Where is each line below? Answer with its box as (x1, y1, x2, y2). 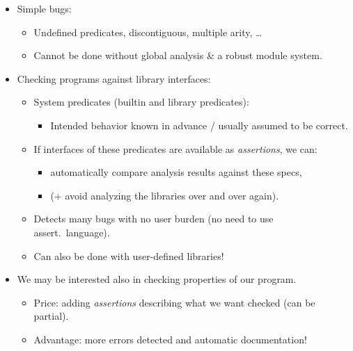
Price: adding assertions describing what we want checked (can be (33, 295, 315, 309)
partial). (33, 309, 69, 323)
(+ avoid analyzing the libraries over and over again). (50, 188, 279, 202)
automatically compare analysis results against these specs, (50, 165, 302, 179)
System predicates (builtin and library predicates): (33, 95, 249, 109)
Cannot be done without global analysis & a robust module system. (33, 48, 322, 63)
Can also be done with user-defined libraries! (33, 248, 224, 263)
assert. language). (33, 225, 110, 239)
